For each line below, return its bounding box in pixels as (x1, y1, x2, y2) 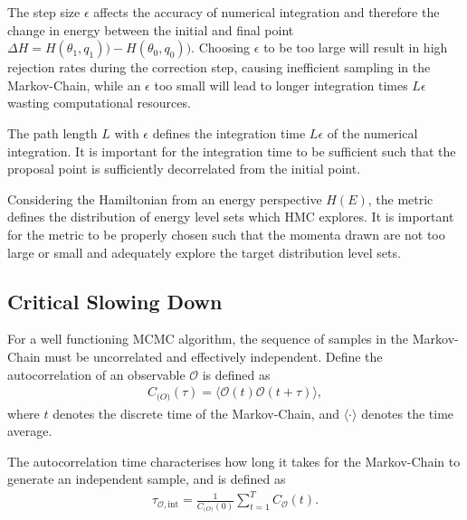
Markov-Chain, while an (7, 75, 141, 94)
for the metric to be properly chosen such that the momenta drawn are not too (7, 224, 445, 243)
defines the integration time (152, 123, 306, 142)
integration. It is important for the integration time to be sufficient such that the (7, 141, 456, 160)
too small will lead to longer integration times (154, 75, 408, 94)
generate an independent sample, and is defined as (7, 469, 286, 488)
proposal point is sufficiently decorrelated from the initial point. (7, 159, 361, 178)
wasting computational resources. (7, 93, 191, 112)
